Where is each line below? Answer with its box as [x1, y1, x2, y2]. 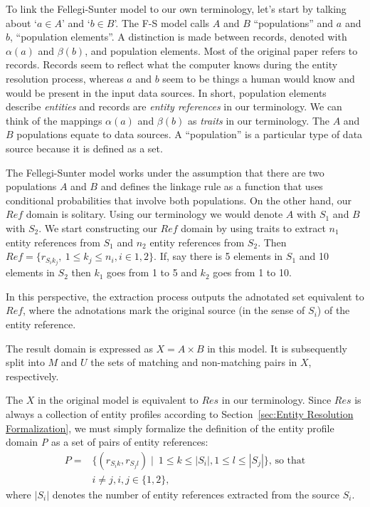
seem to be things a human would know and [162, 70, 355, 85]
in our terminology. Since [221, 392, 332, 407]
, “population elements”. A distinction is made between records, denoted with [10, 29, 347, 44]
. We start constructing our [38, 220, 157, 235]
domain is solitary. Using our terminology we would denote [26, 207, 283, 221]
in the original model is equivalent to [38, 392, 199, 407]
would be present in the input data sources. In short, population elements [6, 85, 327, 100]
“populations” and [253, 15, 334, 30]
